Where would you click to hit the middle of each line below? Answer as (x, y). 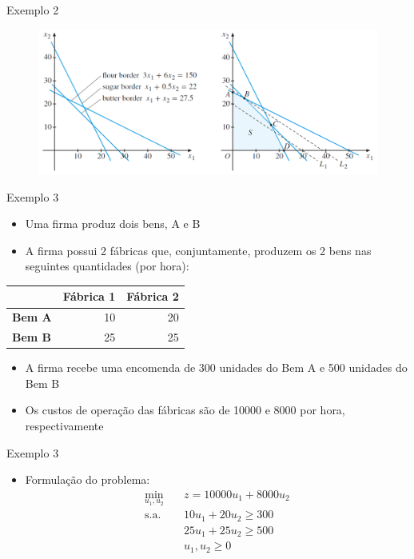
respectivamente (64, 425)
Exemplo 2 (33, 10)
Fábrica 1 (89, 296)
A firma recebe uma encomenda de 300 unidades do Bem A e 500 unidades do (216, 367)
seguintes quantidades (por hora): (107, 266)
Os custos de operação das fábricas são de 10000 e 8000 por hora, (185, 410)
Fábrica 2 (153, 296)
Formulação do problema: (88, 479)
